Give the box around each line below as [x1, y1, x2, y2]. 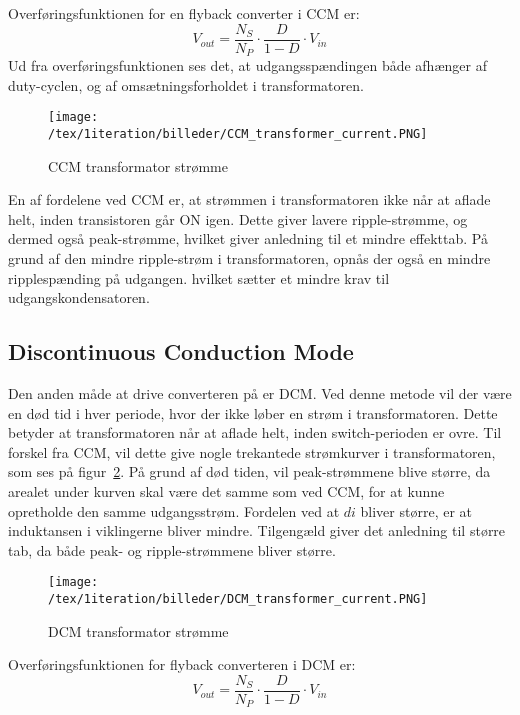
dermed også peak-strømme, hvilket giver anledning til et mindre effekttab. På [8, 228, 488, 249]
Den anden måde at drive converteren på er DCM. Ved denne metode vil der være [8, 382, 512, 403]
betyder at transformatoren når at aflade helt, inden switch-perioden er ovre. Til [8, 422, 502, 443]
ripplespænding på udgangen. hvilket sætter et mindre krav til [8, 267, 390, 288]
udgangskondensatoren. [8, 287, 150, 308]
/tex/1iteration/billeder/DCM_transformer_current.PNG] [48, 591, 428, 606]
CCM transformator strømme [48, 155, 228, 176]
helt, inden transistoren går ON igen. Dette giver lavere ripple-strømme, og [8, 208, 468, 229]
